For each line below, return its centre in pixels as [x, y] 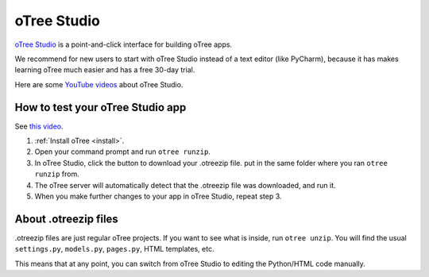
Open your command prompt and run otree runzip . [122, 152]
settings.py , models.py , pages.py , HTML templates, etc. [114, 249]
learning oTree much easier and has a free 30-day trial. [105, 70]
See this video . [39, 126]
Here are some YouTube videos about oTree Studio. [99, 84]
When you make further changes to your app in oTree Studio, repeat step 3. [158, 196]
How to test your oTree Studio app [100, 107]
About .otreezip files [66, 219]
